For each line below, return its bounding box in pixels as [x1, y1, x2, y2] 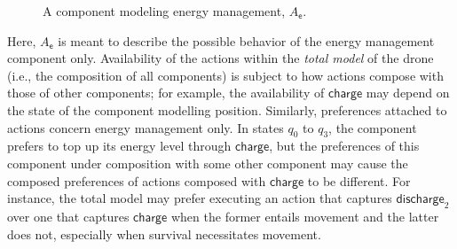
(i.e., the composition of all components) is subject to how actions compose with [7, 66, 444, 84]
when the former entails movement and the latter [170, 206, 439, 225]
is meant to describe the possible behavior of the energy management [58, 31, 435, 50]
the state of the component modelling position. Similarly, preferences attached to [7, 100, 447, 119]
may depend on [366, 83, 450, 102]
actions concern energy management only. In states [7, 118, 284, 136]
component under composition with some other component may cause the [7, 153, 408, 172]
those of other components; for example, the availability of [7, 83, 325, 102]
